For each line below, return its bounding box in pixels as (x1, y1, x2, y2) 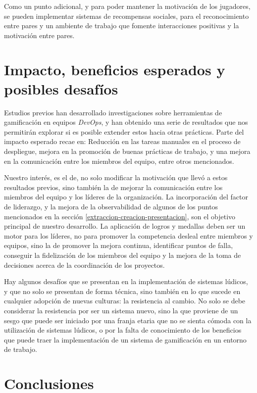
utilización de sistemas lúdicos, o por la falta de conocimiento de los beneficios (4, 325, 242, 335)
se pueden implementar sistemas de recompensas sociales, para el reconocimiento (4, 10, 249, 21)
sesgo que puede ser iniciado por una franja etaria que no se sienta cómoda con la (4, 315, 252, 325)
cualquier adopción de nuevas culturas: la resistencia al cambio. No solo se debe (4, 295, 246, 306)
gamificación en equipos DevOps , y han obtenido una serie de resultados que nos (4, 117, 248, 127)
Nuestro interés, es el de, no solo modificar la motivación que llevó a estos (4, 172, 228, 183)
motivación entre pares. (4, 30, 75, 40)
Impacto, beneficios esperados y (4, 59, 225, 79)
